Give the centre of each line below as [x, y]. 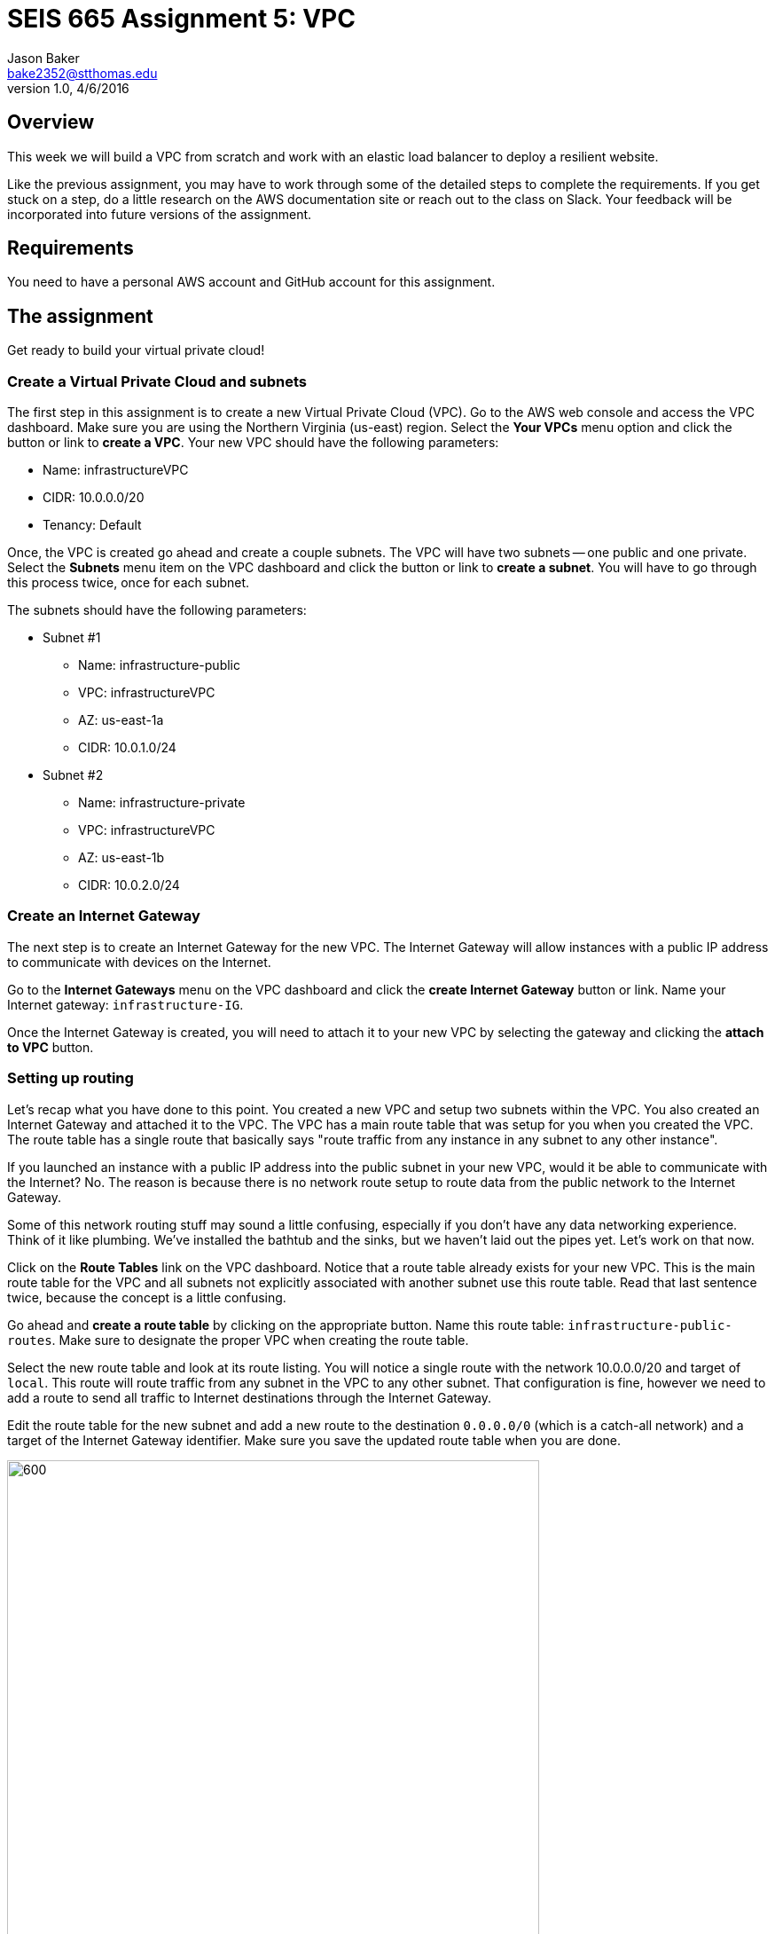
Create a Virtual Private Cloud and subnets [157, 381]
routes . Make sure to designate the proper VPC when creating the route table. [238, 1340]
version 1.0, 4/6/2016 [68, 88]
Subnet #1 [72, 638]
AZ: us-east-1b [121, 858]
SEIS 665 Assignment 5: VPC [181, 19]
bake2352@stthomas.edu [82, 73]
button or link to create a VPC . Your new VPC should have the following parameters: [253, 443]
